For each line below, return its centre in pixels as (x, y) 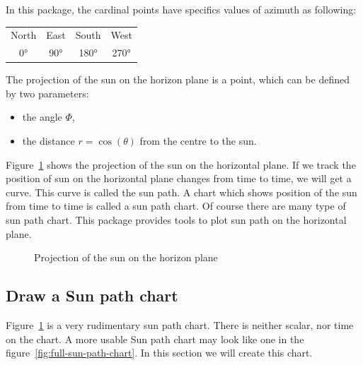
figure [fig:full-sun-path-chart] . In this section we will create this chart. (159, 353)
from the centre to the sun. (198, 141)
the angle (42, 117)
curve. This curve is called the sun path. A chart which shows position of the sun (181, 192)
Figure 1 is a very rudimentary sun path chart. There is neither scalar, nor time (180, 325)
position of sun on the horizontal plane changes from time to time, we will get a (179, 178)
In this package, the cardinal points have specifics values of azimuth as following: (181, 9)
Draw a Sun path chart (92, 295)
